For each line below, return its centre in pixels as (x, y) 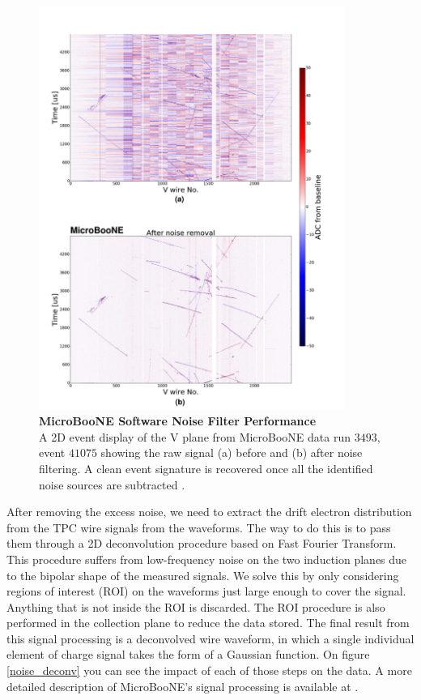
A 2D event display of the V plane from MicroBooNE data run (195, 436)
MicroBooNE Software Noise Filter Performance (178, 421)
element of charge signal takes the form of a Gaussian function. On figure (188, 654)
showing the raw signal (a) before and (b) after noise (232, 452)
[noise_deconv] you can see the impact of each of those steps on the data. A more (209, 670)
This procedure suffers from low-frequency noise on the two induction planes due (207, 559)
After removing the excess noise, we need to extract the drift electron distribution (209, 512)
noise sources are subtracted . (112, 484)
